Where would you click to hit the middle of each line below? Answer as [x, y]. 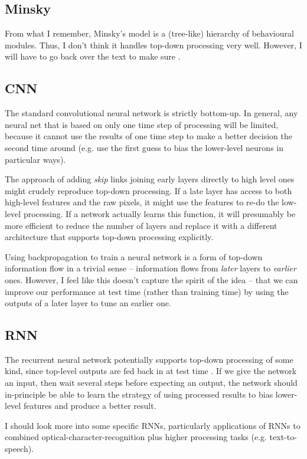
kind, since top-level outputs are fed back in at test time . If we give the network [151, 371]
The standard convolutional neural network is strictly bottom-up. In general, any [151, 113]
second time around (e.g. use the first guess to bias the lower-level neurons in [144, 147]
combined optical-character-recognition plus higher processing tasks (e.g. [136, 437]
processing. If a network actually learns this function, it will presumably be [159, 213]
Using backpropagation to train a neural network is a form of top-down [134, 256]
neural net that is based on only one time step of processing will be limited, [142, 124]
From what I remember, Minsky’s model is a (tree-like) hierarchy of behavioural [149, 33]
